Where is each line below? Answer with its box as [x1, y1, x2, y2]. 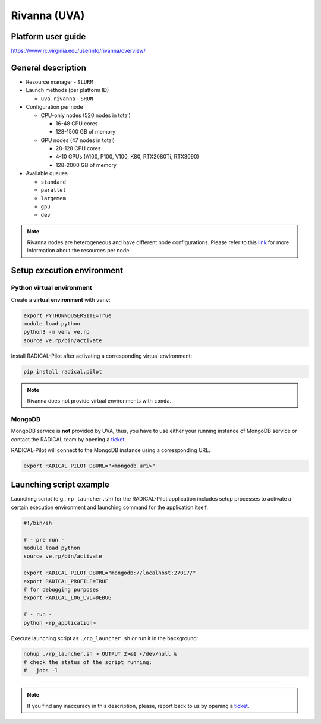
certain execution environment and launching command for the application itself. [11, 504, 208, 511]
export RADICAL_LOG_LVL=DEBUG [23, 595, 112, 601]
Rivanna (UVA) [11, 9, 85, 22]
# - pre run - [23, 536, 65, 543]
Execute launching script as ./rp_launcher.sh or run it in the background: [11, 634, 199, 641]
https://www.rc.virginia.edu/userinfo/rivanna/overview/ [11, 48, 146, 55]
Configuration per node [26, 103, 83, 110]
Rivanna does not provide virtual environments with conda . [27, 397, 172, 404]
